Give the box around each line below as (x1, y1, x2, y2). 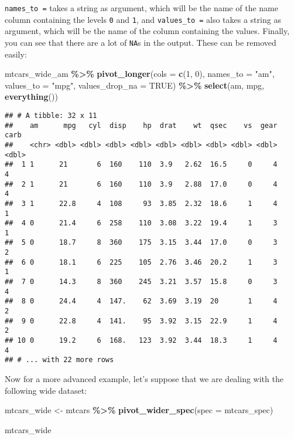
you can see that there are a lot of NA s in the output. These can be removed (5, 36, 276, 48)
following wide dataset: (5, 384, 87, 396)
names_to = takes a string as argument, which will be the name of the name (5, 2, 278, 13)
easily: (5, 48, 27, 60)
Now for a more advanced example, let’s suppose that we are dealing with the (5, 373, 283, 384)
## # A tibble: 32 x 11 (5, 111, 97, 120)
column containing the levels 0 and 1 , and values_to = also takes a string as (5, 13, 281, 25)
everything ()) (5, 90, 58, 103)
